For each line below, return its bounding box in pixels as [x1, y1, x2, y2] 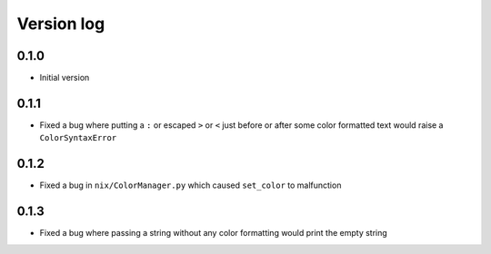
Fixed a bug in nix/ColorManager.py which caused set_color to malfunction [39, 180, 342, 190]
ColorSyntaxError [39, 132, 117, 143]
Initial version [39, 73, 90, 83]
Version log [16, 14, 105, 34]
